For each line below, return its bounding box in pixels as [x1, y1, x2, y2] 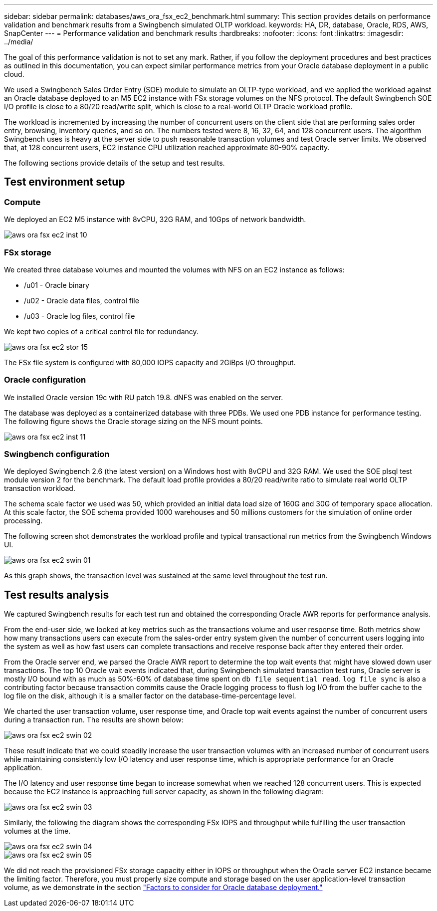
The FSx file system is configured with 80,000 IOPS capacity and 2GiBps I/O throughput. [4, 358, 296, 367]
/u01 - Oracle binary [24, 280, 89, 289]
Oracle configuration [4, 375, 86, 385]
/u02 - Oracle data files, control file [24, 296, 139, 305]
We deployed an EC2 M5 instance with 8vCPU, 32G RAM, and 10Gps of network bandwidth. [4, 215, 306, 224]
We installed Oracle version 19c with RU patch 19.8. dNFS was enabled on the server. [4, 393, 283, 402]
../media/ [4, 37, 33, 46]
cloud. [4, 70, 24, 78]
